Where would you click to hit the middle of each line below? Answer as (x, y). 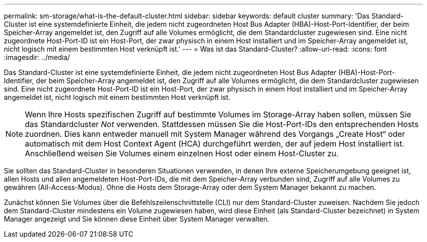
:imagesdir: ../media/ (37, 57)
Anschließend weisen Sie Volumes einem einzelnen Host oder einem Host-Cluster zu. (182, 153)
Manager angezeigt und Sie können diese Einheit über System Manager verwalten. (137, 219)
